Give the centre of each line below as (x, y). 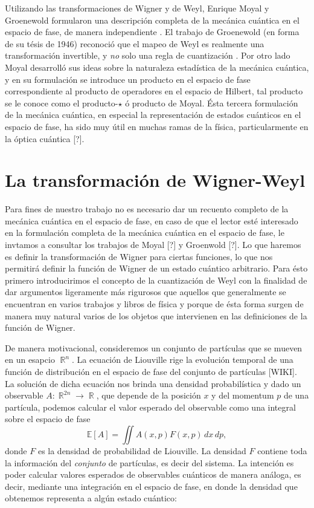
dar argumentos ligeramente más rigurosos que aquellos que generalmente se (146, 292)
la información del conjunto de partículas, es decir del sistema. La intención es (149, 462)
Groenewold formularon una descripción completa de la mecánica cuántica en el (152, 20)
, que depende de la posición (149, 395)
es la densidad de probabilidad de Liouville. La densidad (142, 450)
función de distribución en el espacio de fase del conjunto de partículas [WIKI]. (151, 371)
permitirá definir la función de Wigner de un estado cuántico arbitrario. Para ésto (156, 268)
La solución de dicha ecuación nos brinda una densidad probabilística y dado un (153, 383)
